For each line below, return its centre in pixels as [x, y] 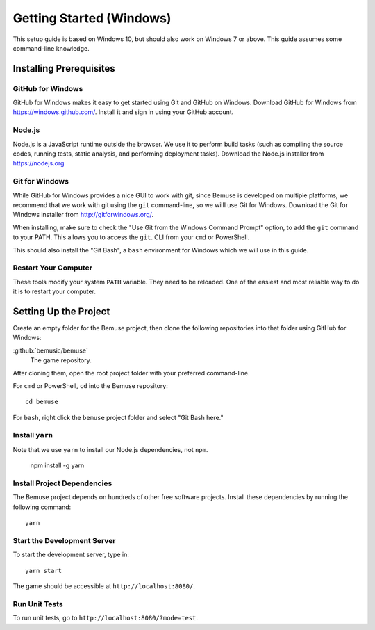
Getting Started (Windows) [92, 18]
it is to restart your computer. [55, 291]
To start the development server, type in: [71, 555]
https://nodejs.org [39, 163]
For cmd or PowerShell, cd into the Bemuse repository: [90, 385]
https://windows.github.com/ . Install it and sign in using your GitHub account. [123, 112]
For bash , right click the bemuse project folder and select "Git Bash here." [118, 417]
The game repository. [61, 360]
